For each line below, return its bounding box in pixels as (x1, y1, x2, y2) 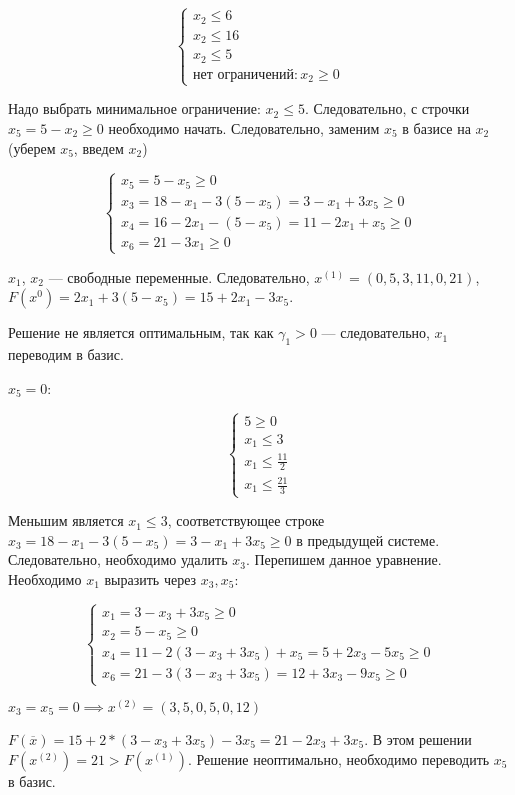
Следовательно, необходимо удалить (8, 549, 228, 570)
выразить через (104, 568, 197, 589)
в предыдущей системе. (296, 529, 440, 550)
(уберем (8, 137, 56, 158)
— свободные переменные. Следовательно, (48, 266, 310, 287)
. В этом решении (364, 729, 472, 750)
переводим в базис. (8, 344, 124, 365)
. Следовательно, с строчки (304, 98, 470, 119)
